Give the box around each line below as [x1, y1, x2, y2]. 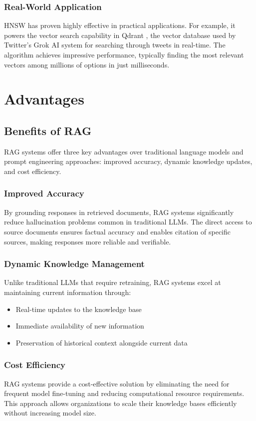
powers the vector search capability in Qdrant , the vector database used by [4, 29, 236, 40]
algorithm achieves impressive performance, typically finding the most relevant [4, 49, 244, 59]
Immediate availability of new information [15, 320, 144, 331]
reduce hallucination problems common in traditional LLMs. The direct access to [4, 216, 252, 227]
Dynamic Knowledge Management [4, 257, 145, 270]
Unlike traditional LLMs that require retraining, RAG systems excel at [4, 277, 221, 287]
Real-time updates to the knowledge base [15, 303, 142, 314]
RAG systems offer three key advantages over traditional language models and [4, 146, 244, 156]
